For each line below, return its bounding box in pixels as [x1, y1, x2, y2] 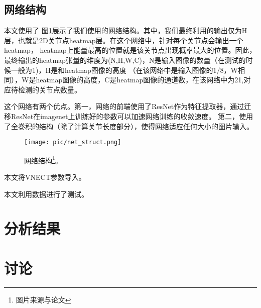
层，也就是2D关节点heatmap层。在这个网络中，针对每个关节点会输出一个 [4, 35, 243, 45]
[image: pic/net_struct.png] [24, 139, 121, 146]
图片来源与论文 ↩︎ [16, 294, 71, 304]
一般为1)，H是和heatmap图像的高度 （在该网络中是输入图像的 [11, 64, 213, 75]
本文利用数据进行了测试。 [4, 188, 88, 199]
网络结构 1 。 [24, 153, 62, 165]
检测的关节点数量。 [18, 84, 81, 94]
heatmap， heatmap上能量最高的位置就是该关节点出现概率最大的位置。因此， [4, 45, 256, 55]
